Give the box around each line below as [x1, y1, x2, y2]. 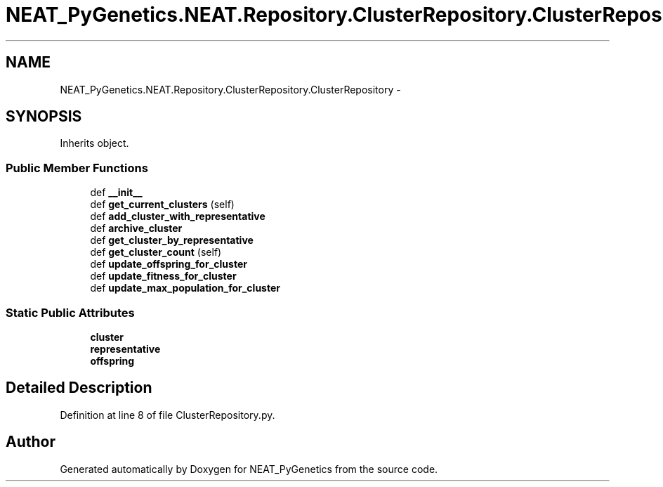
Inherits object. [60, 137, 129, 150]
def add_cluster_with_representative [90, 210, 265, 223]
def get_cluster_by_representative [90, 234, 254, 247]
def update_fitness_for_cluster [90, 270, 237, 283]
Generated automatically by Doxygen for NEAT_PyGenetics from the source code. [60, 462, 438, 475]
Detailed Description [6, 379, 152, 397]
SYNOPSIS [6, 108, 82, 126]
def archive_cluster [90, 222, 183, 235]
